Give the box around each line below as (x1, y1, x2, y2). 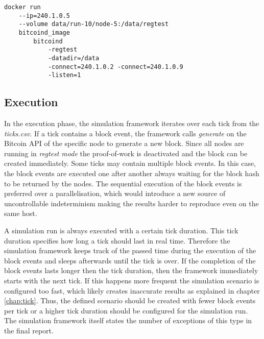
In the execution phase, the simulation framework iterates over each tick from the (4, 118, 259, 129)
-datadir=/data (47, 54, 100, 62)
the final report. (4, 325, 54, 335)
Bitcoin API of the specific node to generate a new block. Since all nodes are (4, 138, 244, 149)
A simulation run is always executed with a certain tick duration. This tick (4, 225, 238, 236)
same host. (4, 208, 37, 219)
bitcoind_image (18, 29, 70, 36)
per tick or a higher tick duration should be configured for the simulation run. (4, 305, 248, 316)
